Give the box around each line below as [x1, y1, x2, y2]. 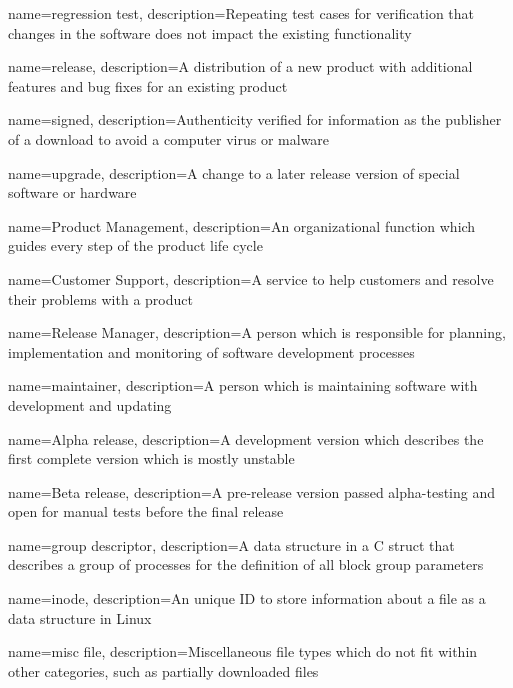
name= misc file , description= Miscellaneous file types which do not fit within [8, 641, 478, 662]
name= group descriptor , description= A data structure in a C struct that [8, 534, 455, 555]
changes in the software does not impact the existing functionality [8, 22, 412, 43]
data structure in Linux [8, 607, 152, 628]
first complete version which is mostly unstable [8, 448, 295, 469]
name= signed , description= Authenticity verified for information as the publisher [8, 109, 502, 130]
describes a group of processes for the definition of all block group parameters [8, 554, 484, 575]
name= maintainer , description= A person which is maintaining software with [8, 375, 478, 396]
